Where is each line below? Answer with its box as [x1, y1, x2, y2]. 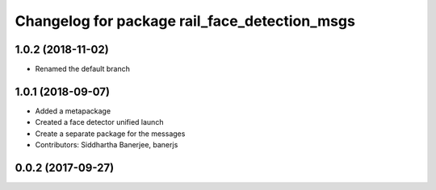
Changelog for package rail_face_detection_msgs [15, 12, 355, 30]
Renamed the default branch [35, 64, 131, 74]
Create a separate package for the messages [35, 129, 186, 138]
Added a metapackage [35, 105, 111, 116]
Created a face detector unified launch [35, 118, 164, 127]
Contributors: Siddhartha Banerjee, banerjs [35, 140, 178, 150]
